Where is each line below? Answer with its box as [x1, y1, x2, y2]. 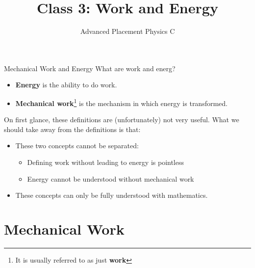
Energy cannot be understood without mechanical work [27, 173, 194, 184]
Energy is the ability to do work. [15, 80, 117, 90]
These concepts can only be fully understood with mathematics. [15, 190, 208, 200]
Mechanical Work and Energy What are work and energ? [4, 63, 176, 73]
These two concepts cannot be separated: [15, 140, 139, 151]
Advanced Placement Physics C [80, 26, 175, 36]
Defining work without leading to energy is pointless [27, 157, 184, 167]
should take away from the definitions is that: [4, 124, 141, 134]
